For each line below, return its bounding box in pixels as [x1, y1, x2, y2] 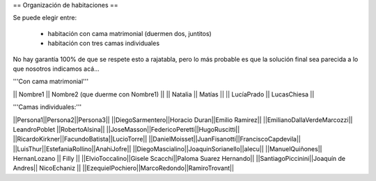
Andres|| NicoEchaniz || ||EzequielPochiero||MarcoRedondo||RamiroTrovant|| [13, 164, 235, 173]
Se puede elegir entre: [13, 14, 77, 22]
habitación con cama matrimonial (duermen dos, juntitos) [47, 29, 212, 37]
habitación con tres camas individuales [47, 39, 160, 48]
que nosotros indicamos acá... [13, 64, 100, 73]
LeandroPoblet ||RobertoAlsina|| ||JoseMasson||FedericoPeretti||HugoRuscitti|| [13, 125, 240, 133]
